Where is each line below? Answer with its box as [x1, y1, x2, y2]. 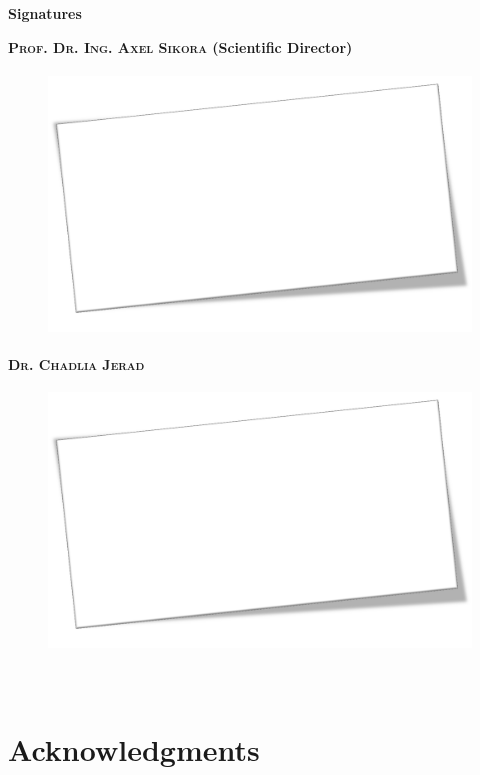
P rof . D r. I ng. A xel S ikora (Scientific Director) [8, 36, 353, 57]
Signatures [8, 3, 82, 24]
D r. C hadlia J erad [8, 353, 145, 374]
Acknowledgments [8, 729, 260, 770]
